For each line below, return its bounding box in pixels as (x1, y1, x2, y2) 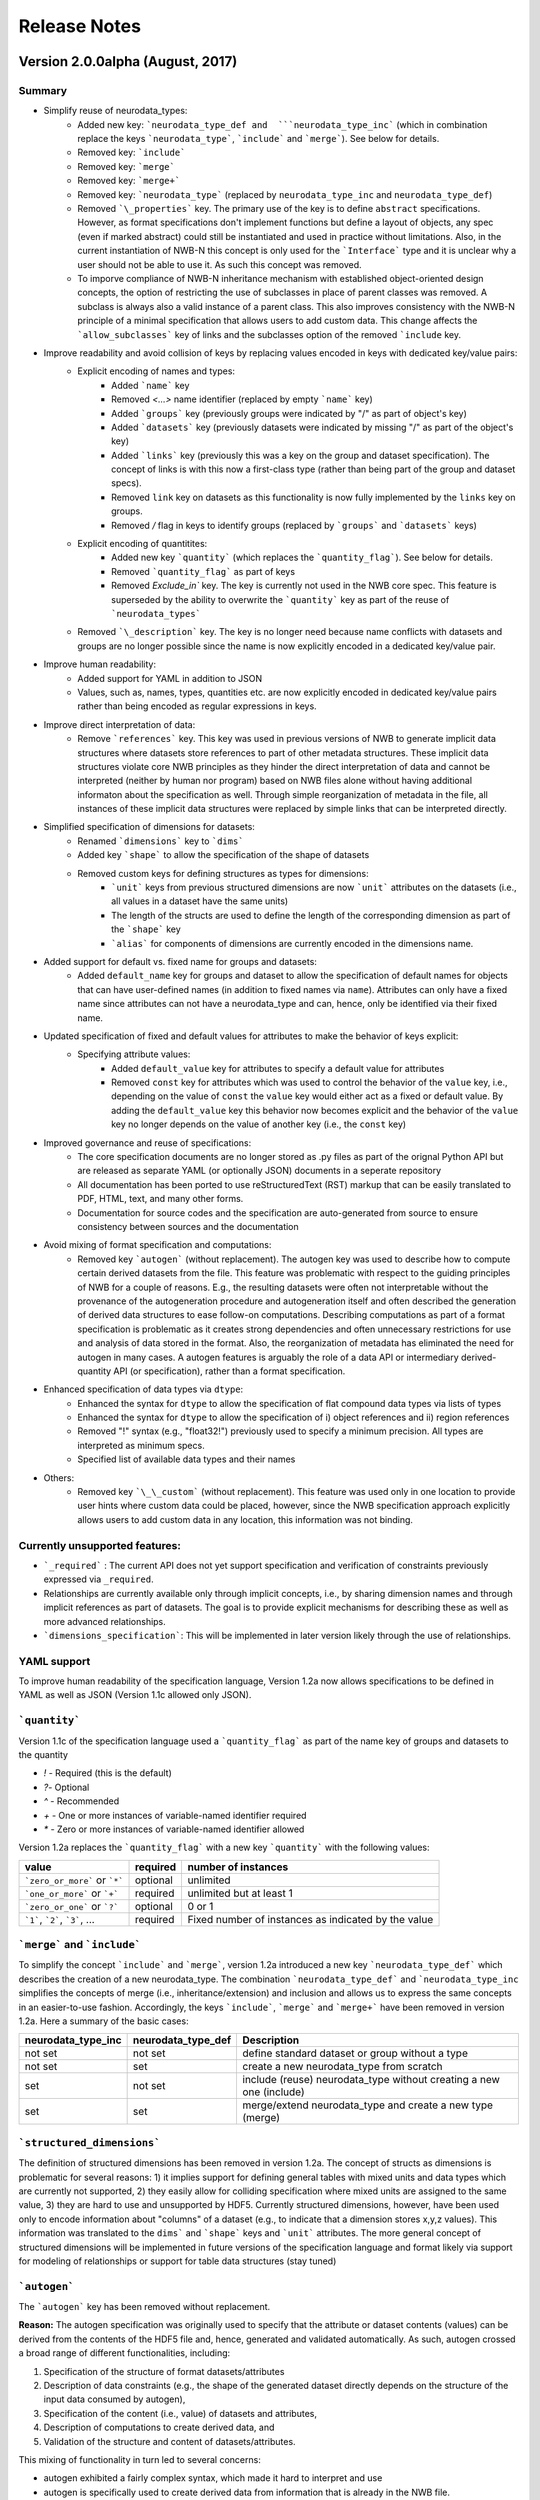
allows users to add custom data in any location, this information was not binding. (77, 1513, 414, 1525)
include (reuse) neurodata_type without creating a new (242, 2073, 500, 2087)
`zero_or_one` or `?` (24, 1899, 119, 1913)
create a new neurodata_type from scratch (242, 2060, 444, 2074)
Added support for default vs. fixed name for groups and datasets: (43, 955, 317, 967)
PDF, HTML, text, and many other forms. (77, 1193, 244, 1205)
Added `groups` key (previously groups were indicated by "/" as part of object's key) (111, 407, 467, 419)
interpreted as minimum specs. (77, 1439, 205, 1451)
